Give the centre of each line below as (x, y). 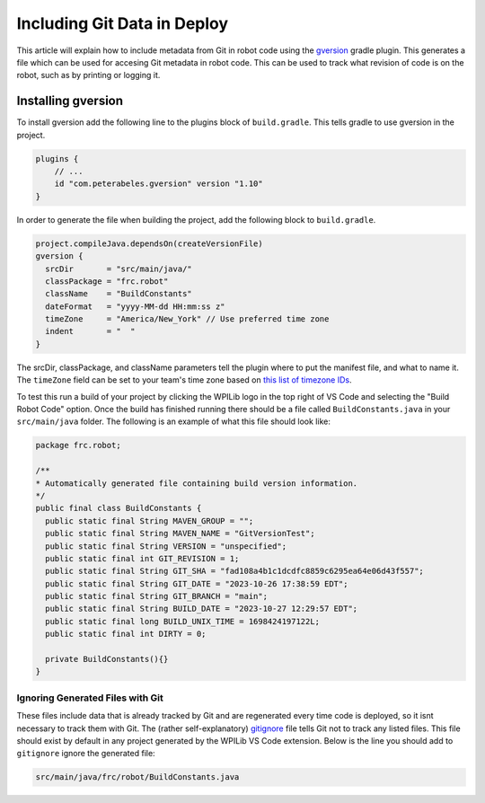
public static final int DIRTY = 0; (126, 634)
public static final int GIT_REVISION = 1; (142, 558)
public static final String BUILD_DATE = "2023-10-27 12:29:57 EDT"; (202, 609)
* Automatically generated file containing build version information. (197, 483)
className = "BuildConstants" (119, 294)
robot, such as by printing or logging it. (88, 75)
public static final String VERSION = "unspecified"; (166, 546)
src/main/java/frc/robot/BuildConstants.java (137, 777)
